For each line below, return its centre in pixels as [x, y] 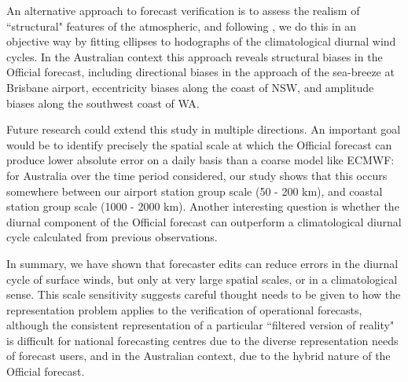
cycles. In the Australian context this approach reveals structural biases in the [195, 56]
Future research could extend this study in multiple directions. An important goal [204, 129]
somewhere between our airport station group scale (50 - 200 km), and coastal [195, 191]
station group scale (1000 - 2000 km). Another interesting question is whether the [203, 206]
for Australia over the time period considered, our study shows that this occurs [197, 175]
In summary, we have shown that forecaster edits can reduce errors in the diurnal [202, 263]
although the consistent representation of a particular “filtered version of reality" [200, 325]
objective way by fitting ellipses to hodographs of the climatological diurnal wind [201, 41]
